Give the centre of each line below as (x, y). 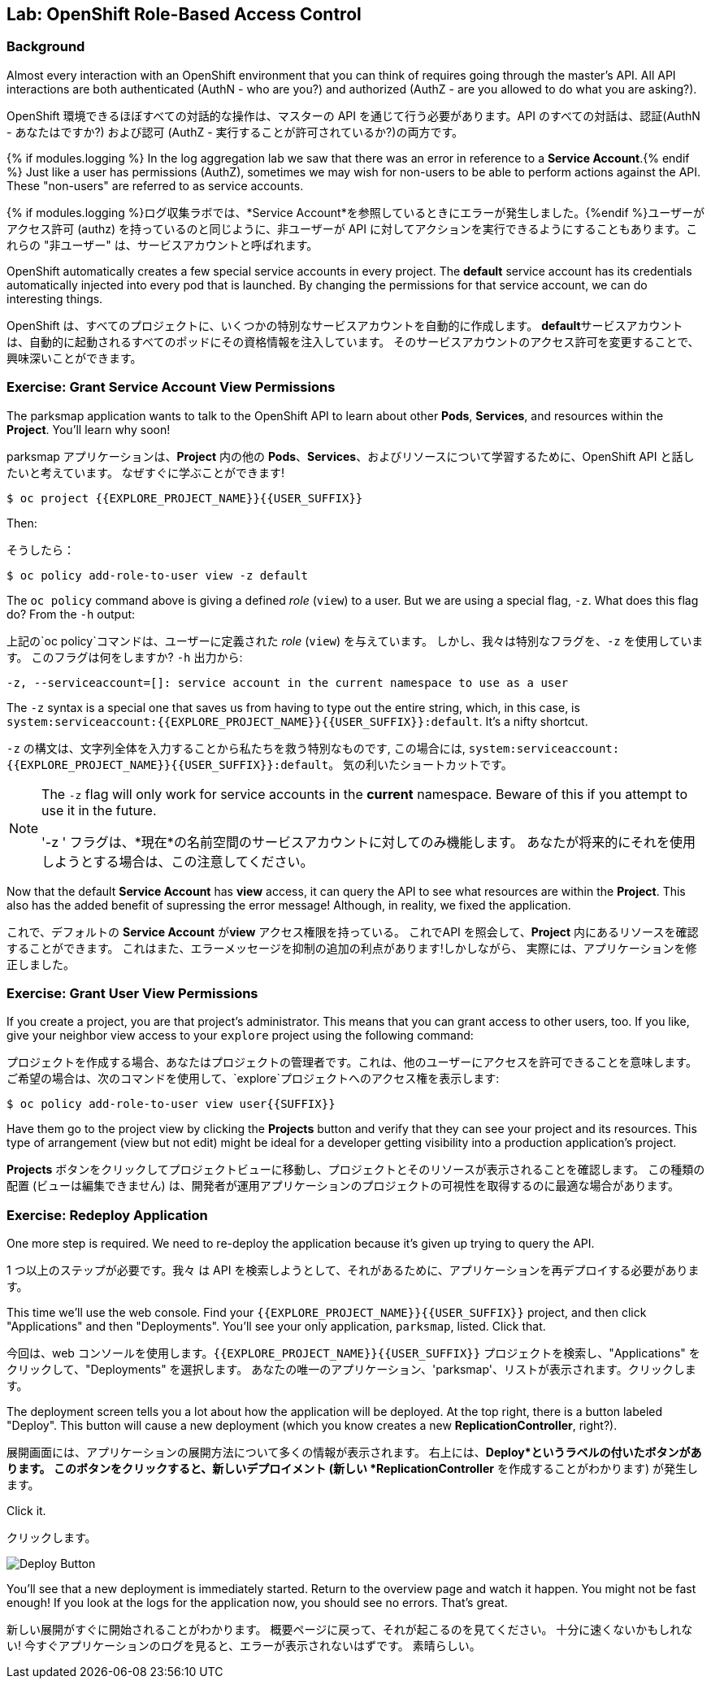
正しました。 (41, 964)
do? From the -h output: (71, 614)
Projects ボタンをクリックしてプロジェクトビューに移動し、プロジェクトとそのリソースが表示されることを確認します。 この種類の (356, 1170)
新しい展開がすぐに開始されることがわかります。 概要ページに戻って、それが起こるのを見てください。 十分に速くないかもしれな (350, 1630)
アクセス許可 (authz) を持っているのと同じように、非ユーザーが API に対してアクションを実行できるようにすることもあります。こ (352, 228)
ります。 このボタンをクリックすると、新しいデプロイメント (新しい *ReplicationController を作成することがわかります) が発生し (352, 1469)
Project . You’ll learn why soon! (89, 429)
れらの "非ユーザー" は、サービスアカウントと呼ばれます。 (163, 245)
